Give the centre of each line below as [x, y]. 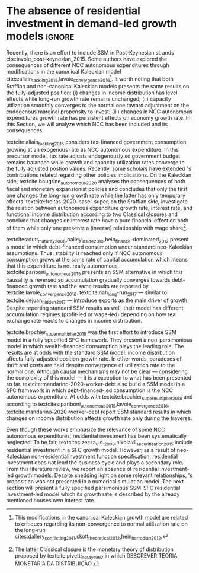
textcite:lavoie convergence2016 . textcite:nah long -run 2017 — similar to [87, 293]
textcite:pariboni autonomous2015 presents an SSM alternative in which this [94, 273]
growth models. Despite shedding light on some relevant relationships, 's [104, 475]
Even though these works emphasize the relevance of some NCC [86, 430]
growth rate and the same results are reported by [89, 286]
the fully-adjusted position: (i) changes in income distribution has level [92, 93]
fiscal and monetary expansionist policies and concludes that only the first [97, 189]
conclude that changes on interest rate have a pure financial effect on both [97, 220]
